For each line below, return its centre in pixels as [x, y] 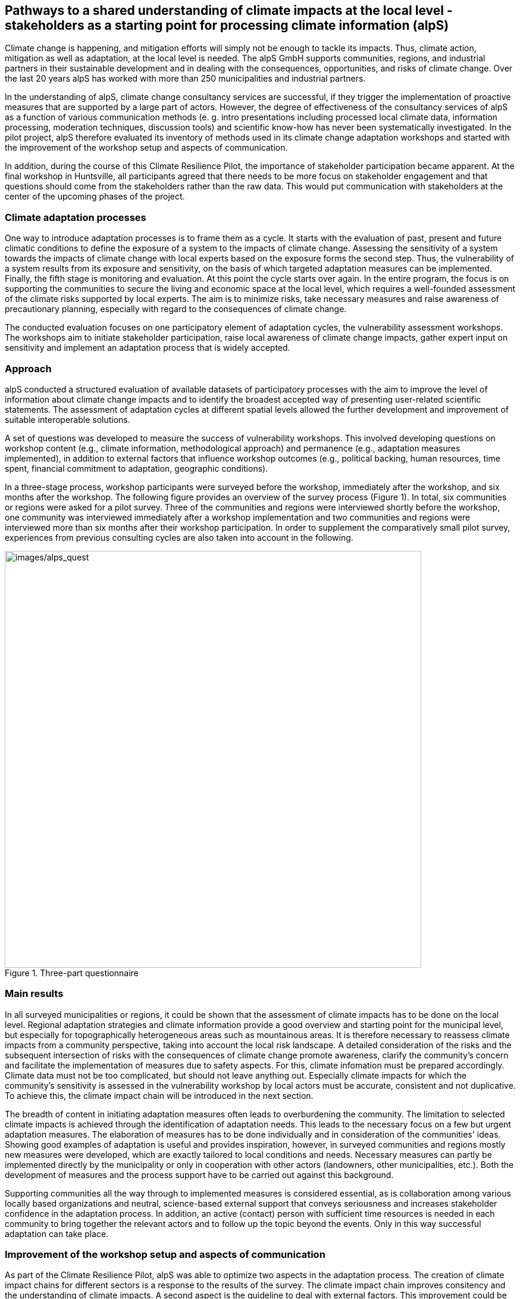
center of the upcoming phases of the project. [95, 197]
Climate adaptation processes [76, 217]
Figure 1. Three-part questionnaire [72, 973]
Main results [34, 994]
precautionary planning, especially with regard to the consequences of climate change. [176, 309]
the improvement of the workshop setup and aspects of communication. [146, 148]
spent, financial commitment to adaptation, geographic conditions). [137, 468]
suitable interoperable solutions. [68, 419]
